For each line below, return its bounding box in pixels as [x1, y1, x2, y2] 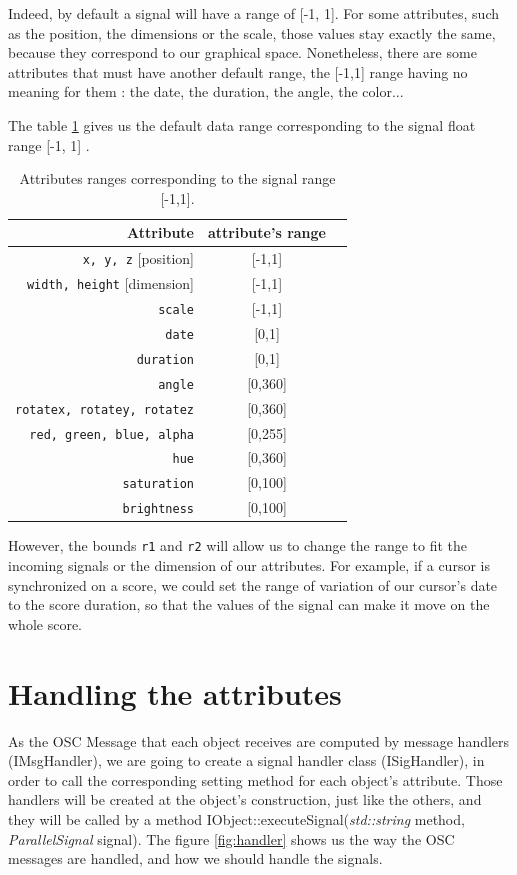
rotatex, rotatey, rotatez [15, 402, 194, 417]
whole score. [8, 613, 82, 634]
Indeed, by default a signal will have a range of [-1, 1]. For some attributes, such [8, 3, 500, 23]
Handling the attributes [8, 672, 342, 713]
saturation [122, 477, 194, 492]
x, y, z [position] [82, 248, 194, 269]
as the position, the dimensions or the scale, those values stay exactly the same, [8, 22, 496, 43]
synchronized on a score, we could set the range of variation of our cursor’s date [8, 574, 498, 595]
